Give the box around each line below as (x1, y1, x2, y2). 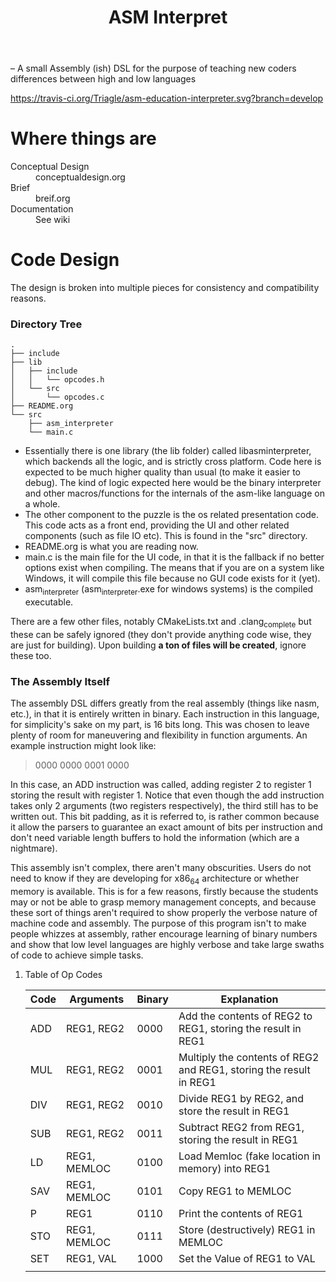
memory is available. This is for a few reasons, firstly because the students (10, 886, 319, 898)
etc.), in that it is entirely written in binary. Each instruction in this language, (10, 708, 320, 720)
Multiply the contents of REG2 (178, 1051, 320, 1065)
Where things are (10, 127, 157, 150)
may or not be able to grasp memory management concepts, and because (10, 896, 317, 908)
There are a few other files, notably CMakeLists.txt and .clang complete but (10, 616, 312, 630)
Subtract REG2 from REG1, (178, 1121, 305, 1135)
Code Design (10, 249, 120, 271)
